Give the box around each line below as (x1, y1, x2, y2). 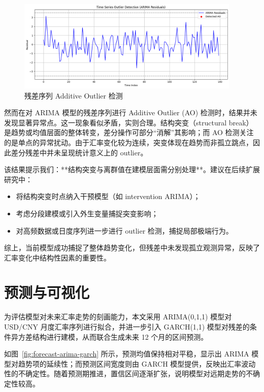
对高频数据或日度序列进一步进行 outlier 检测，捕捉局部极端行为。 (16, 225, 233, 236)
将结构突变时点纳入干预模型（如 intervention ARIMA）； (16, 191, 201, 202)
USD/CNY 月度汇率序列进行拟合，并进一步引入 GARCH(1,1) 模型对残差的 (4, 321, 250, 332)
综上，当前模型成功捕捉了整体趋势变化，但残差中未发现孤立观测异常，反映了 (4, 242, 260, 253)
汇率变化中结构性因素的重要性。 (4, 252, 111, 263)
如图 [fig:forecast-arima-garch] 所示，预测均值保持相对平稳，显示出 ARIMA (4, 348, 249, 359)
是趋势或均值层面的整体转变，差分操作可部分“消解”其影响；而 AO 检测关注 (4, 127, 254, 138)
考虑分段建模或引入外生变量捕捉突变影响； (16, 208, 158, 218)
